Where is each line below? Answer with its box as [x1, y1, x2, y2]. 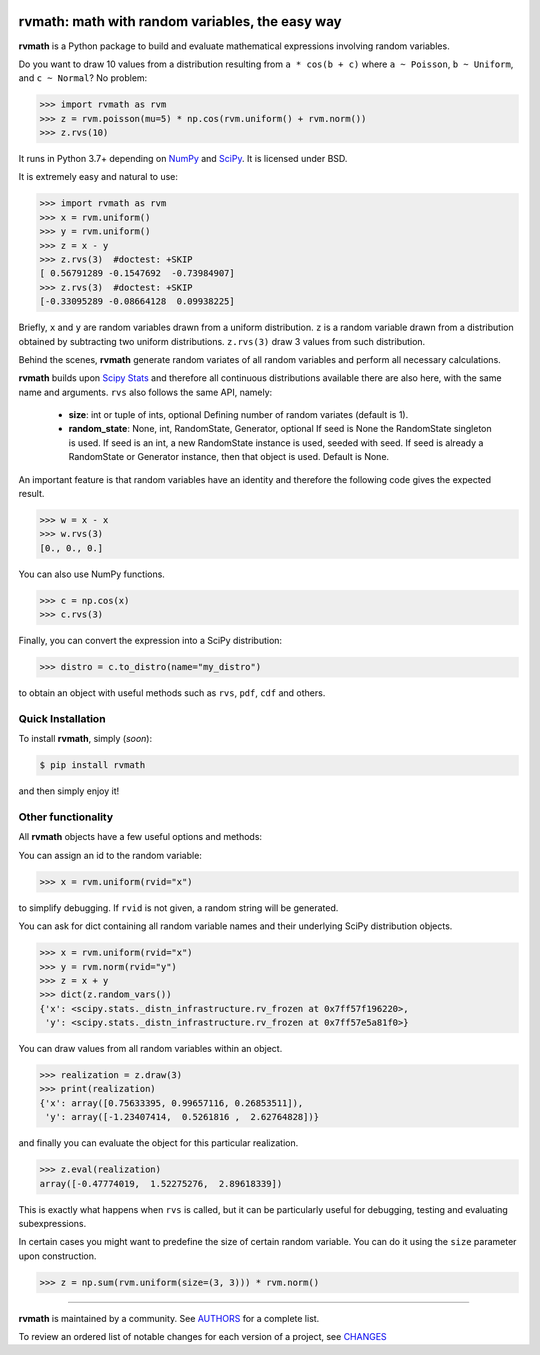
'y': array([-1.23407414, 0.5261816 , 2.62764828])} [45, 1111, 320, 1123]
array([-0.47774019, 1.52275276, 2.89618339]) [39, 1178, 283, 1189]
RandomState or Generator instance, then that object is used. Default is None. [68, 451, 390, 463]
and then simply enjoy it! [18, 785, 120, 797]
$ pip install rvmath [39, 760, 146, 771]
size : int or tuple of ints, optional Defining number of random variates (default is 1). [68, 409, 409, 421]
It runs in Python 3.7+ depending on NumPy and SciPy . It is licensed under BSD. [18, 153, 348, 165]
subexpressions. [18, 1217, 87, 1229]
